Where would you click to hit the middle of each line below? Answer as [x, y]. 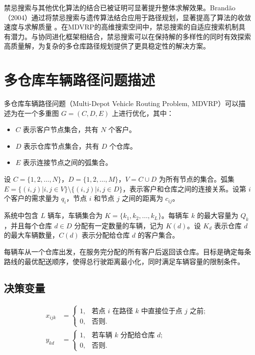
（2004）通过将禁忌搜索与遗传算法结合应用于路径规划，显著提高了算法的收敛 [127, 17]
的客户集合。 [159, 235]
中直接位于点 [162, 311]
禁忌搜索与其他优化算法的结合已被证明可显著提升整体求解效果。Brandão [120, 7]
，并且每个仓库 [28, 225]
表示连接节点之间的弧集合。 [67, 162]
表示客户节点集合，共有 [61, 129]
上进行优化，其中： [142, 113]
